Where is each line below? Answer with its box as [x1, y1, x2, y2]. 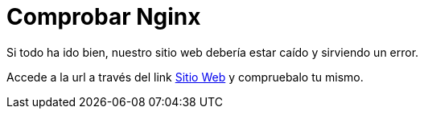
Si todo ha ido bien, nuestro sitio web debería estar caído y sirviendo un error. [6, 45, 419, 59]
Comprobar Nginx [6, 3, 201, 30]
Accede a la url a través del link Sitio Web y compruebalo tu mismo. [6, 69, 364, 84]
